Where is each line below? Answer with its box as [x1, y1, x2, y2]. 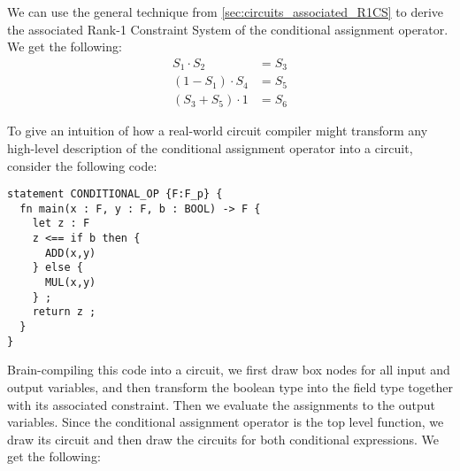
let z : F [32, 217, 90, 230]
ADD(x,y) [44, 246, 96, 259]
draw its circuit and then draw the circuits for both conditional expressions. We [7, 429, 439, 448]
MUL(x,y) [44, 276, 96, 290]
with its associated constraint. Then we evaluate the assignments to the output [7, 395, 435, 413]
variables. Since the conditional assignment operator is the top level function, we [7, 413, 444, 431]
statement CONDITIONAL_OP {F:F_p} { [7, 188, 223, 201]
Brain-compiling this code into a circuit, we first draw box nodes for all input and [7, 360, 450, 379]
